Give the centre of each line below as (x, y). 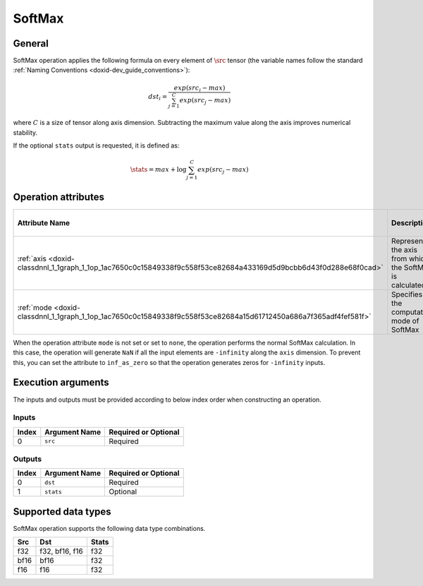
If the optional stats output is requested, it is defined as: (96, 145)
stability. (25, 132)
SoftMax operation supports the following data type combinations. (109, 528)
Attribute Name (44, 222)
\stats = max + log (158, 170)
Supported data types (62, 512)
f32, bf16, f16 (62, 551)
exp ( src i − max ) (200, 88)
